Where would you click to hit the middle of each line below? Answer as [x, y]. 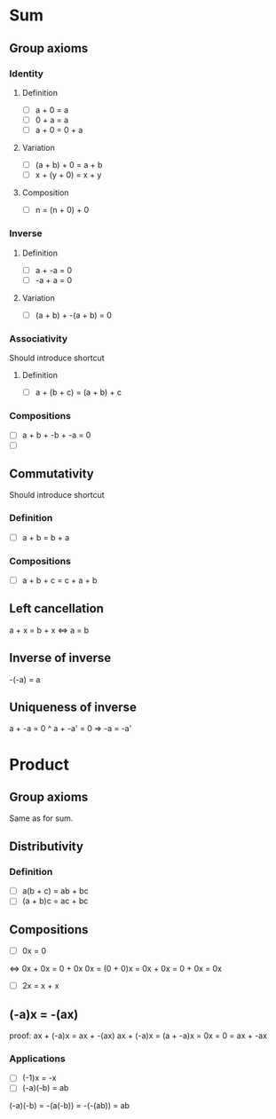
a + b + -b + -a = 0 [56, 435]
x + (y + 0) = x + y [68, 175]
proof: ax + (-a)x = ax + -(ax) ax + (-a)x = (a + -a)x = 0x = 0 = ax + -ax [138, 1036]
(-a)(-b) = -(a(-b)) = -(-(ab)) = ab [70, 1106]
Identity [27, 74]
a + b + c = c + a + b [59, 580]
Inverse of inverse [60, 658]
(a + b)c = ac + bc [55, 901]
